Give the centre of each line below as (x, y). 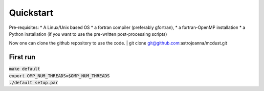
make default (25, 69)
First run (22, 57)
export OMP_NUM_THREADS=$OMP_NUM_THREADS (59, 76)
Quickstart (31, 13)
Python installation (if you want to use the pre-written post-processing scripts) (88, 34)
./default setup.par (34, 83)
